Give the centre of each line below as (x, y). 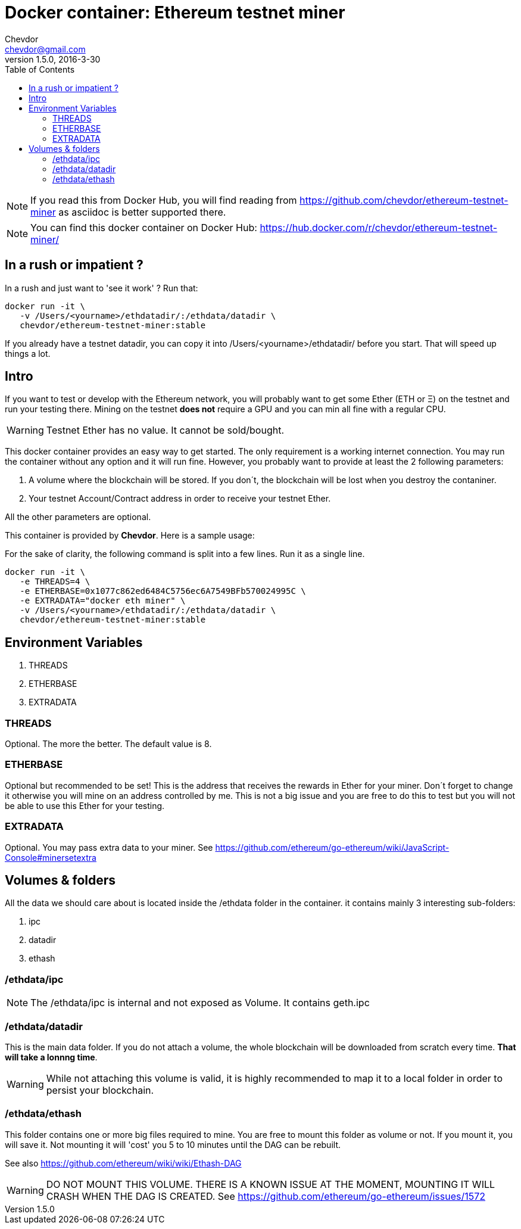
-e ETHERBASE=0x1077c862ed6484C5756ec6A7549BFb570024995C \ (163, 591)
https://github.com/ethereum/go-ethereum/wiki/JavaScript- (332, 847)
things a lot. (28, 353)
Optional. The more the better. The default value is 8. (108, 744)
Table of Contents (40, 69)
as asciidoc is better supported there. (142, 212)
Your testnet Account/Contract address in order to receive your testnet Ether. (180, 499)
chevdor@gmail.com (45, 49)
